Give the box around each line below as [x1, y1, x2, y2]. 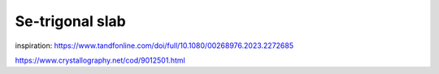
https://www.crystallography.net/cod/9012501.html [15, 55, 186, 65]
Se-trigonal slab [15, 12, 126, 30]
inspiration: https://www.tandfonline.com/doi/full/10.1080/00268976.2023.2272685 [15, 41, 294, 50]
